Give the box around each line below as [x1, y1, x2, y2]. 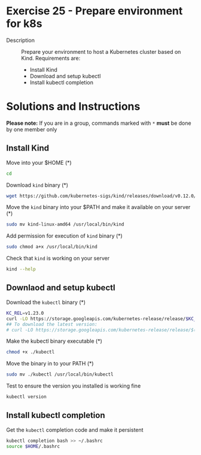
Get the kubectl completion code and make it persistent [6, 426, 144, 434]
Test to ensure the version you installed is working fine [6, 382, 141, 389]
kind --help [6, 266, 36, 272]
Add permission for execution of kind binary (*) [6, 232, 123, 239]
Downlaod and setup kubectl [6, 282, 115, 293]
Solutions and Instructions [6, 100, 141, 113]
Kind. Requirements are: [21, 54, 81, 62]
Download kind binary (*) [6, 181, 69, 189]
